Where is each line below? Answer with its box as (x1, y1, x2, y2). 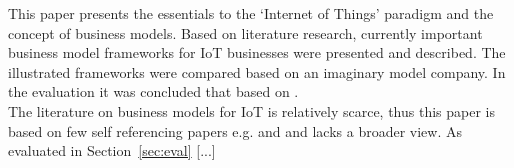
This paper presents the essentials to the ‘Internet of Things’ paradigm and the (8, 3, 494, 23)
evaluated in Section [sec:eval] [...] (8, 140, 216, 161)
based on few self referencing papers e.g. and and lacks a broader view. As (8, 120, 463, 141)
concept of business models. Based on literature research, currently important (8, 22, 483, 43)
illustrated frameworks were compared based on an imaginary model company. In (8, 61, 506, 82)
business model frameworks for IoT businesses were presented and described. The (8, 42, 506, 63)
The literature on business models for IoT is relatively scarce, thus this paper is (8, 100, 496, 121)
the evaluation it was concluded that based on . (8, 81, 299, 102)
